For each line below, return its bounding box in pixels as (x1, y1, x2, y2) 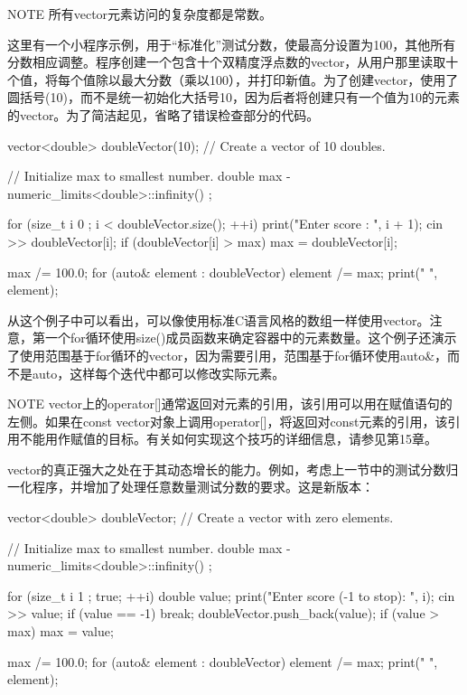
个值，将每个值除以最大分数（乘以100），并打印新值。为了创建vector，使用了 (7, 70, 459, 89)
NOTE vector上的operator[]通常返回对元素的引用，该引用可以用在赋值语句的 (7, 394, 453, 413)
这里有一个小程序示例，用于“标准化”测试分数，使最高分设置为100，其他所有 (7, 34, 456, 53)
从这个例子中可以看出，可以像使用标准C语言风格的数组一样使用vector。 (7, 310, 430, 329)
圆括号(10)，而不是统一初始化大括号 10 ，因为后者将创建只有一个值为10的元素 (7, 88, 460, 107)
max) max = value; (7, 622, 114, 641)
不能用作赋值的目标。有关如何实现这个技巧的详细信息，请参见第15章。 (19, 429, 437, 448)
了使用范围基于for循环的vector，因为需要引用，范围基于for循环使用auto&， (7, 345, 448, 364)
